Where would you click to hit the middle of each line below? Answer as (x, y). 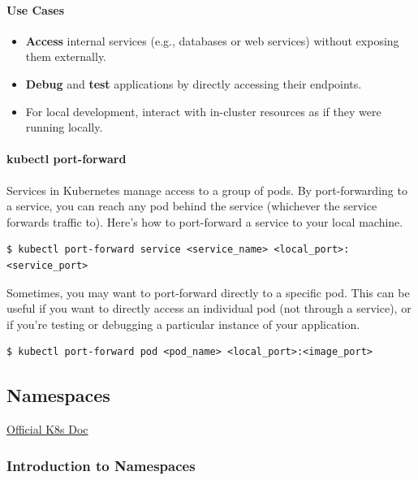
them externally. (66, 56)
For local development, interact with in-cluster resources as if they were (203, 111)
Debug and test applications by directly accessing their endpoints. (194, 83)
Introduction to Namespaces (101, 465)
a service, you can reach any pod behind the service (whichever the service (192, 206)
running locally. (64, 127)
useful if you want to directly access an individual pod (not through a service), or (209, 308)
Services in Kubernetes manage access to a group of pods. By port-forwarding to (207, 190)
